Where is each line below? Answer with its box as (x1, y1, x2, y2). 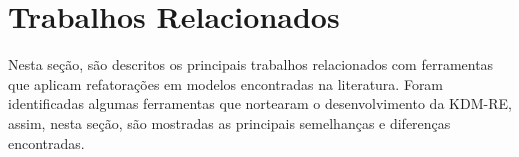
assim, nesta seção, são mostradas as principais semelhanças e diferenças (8, 112, 451, 133)
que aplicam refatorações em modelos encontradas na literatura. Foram (8, 73, 444, 94)
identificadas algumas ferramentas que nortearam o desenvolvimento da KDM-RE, (8, 93, 512, 114)
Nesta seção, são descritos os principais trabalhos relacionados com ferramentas (8, 54, 494, 75)
